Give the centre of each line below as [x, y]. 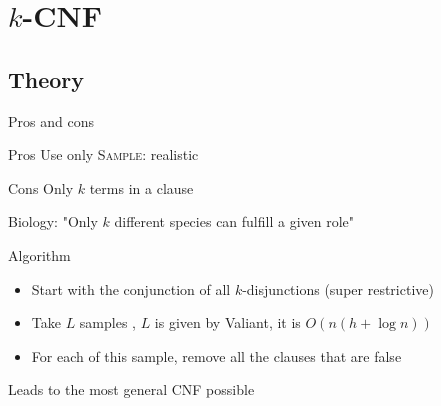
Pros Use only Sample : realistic [103, 154]
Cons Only [41, 187]
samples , [107, 322]
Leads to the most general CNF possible [131, 389]
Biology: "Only [53, 221]
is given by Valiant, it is [227, 322]
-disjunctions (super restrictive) [338, 288]
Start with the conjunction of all [131, 288]
